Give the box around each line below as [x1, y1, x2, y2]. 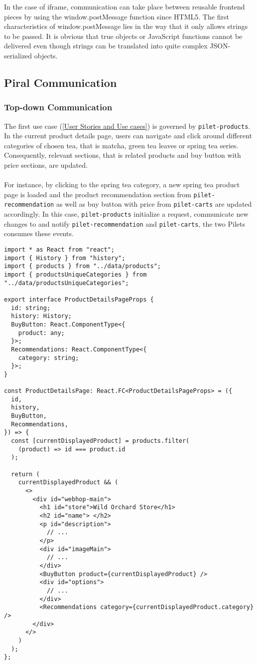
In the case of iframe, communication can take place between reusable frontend [4, 1, 245, 11]
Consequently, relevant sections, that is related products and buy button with [4, 150, 241, 160]
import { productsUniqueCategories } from [4, 271, 147, 278]
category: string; [18, 354, 79, 361]
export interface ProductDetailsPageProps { [4, 296, 154, 303]
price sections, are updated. [4, 160, 88, 170]
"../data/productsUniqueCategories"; [4, 279, 129, 287]
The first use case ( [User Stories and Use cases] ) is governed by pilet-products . [4, 120, 251, 131]
